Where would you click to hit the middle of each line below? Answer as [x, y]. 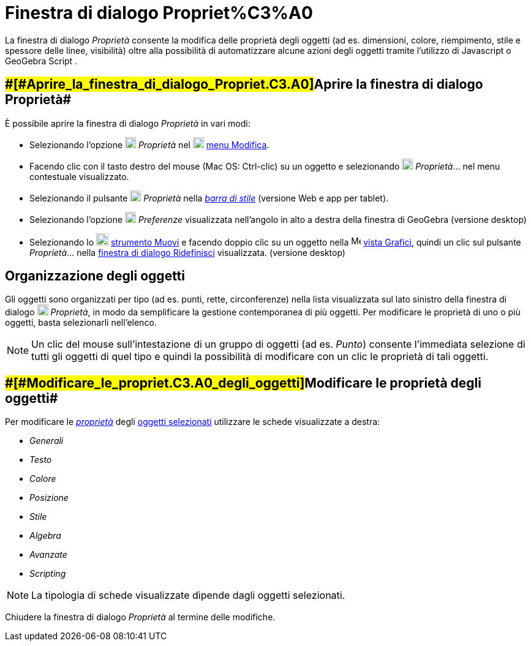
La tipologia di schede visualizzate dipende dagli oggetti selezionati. [188, 595]
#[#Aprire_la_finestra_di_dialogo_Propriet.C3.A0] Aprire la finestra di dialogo [244, 85]
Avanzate [48, 555]
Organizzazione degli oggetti [95, 276]
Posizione [49, 498]
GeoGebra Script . [41, 61]
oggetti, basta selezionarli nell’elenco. [81, 323]
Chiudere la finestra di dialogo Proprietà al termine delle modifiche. [140, 617]
